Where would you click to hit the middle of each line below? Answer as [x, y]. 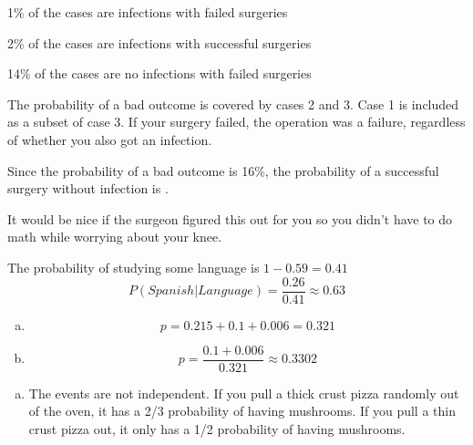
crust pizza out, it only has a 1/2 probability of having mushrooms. [217, 428]
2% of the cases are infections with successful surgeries [159, 42]
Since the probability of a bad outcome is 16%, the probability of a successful [223, 170]
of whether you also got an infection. [110, 139]
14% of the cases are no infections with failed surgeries [159, 73]
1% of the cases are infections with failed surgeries [148, 12]
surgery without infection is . [88, 188]
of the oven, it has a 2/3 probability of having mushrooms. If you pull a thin [242, 411]
